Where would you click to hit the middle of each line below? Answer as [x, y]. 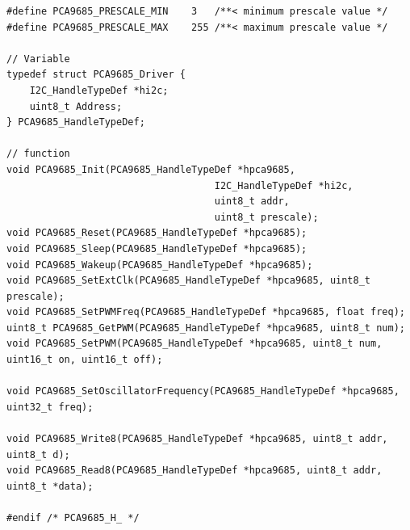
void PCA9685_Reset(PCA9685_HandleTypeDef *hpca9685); [157, 233]
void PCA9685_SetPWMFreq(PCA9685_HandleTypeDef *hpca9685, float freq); [206, 312]
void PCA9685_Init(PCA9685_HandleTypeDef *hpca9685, [151, 169]
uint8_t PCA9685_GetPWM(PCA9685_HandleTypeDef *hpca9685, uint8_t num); [206, 328]
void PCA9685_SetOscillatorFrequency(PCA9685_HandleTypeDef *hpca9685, [203, 391]
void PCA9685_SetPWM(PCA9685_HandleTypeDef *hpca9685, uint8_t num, [195, 344]
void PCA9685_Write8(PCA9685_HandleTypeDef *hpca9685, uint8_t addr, [197, 439]
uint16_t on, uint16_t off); [85, 360]
